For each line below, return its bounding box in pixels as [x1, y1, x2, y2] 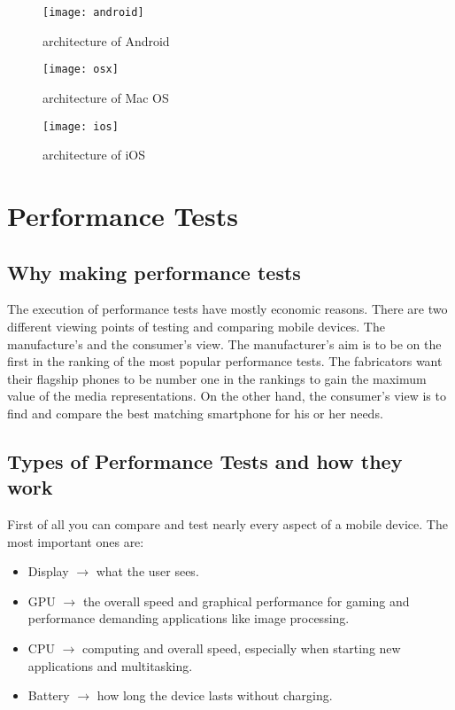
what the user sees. [96, 562, 199, 581]
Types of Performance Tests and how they [7, 447, 403, 474]
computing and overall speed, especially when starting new [82, 639, 401, 658]
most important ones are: [7, 532, 144, 550]
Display [27, 562, 69, 581]
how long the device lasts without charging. [96, 686, 333, 705]
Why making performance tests [7, 258, 301, 285]
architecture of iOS [42, 145, 145, 164]
